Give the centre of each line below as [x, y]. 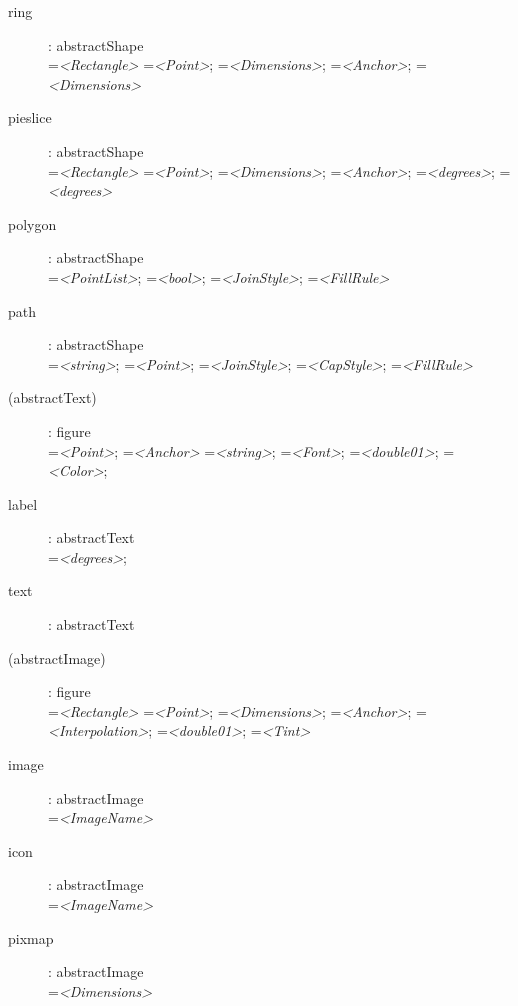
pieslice [30, 117]
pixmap [31, 937]
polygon [32, 223]
